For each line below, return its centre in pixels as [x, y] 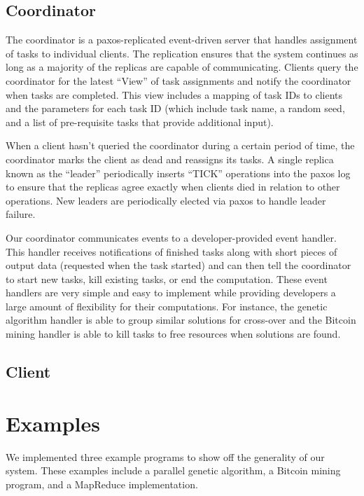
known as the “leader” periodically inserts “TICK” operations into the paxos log [178, 173]
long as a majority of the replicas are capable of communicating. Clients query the [182, 67]
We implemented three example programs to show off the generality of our [165, 456]
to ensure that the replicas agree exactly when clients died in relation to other [173, 187]
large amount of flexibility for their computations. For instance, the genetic [167, 306]
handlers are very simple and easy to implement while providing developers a [171, 292]
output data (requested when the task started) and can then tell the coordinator [178, 265]
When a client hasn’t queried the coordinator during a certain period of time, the [180, 145]
